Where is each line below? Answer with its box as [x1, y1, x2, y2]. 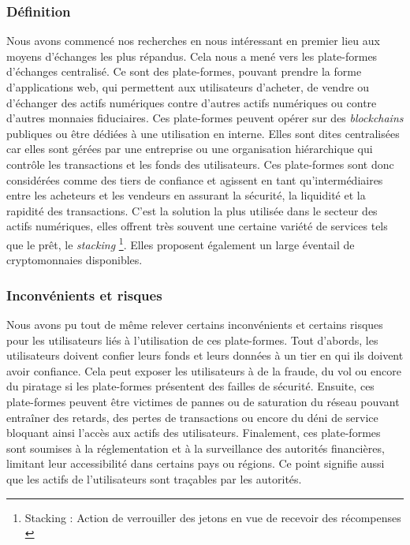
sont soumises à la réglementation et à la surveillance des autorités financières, [6, 439, 385, 456]
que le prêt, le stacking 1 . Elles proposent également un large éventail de [6, 233, 355, 252]
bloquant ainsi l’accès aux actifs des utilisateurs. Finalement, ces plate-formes [6, 424, 381, 441]
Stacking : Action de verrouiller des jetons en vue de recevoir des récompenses [24, 509, 401, 525]
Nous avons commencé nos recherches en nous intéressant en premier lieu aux [6, 32, 380, 49]
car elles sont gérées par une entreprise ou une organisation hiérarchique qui [6, 140, 373, 157]
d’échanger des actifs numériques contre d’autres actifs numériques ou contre [6, 94, 377, 110]
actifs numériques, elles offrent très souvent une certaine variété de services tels [6, 218, 388, 234]
